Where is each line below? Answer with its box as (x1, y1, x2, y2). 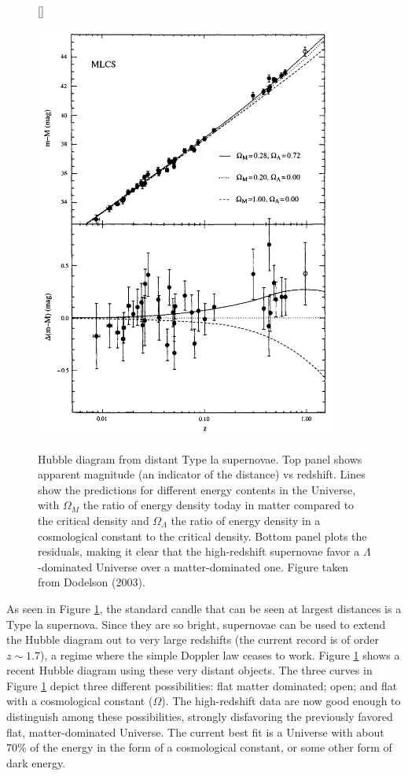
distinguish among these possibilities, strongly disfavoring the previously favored (6, 708, 393, 725)
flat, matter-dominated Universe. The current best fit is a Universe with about (6, 723, 384, 740)
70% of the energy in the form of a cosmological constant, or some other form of (6, 739, 392, 756)
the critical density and (38, 512, 149, 528)
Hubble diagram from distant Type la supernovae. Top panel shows (38, 450, 362, 467)
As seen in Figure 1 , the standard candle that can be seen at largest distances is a (6, 600, 402, 616)
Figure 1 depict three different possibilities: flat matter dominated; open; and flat (6, 677, 398, 693)
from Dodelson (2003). (38, 574, 145, 590)
